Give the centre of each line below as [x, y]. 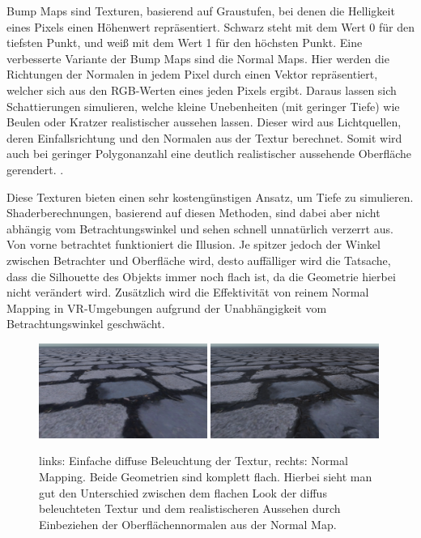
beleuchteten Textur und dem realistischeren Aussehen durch [190, 508]
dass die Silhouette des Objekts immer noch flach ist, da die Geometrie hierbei [201, 276]
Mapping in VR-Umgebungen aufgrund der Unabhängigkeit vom [167, 307]
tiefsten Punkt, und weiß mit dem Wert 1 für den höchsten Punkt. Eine [185, 43]
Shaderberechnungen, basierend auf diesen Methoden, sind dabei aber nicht [193, 213]
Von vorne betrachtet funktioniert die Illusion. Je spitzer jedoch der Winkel [193, 244]
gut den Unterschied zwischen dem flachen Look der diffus [183, 492]
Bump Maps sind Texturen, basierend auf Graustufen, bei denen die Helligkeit [201, 11]
